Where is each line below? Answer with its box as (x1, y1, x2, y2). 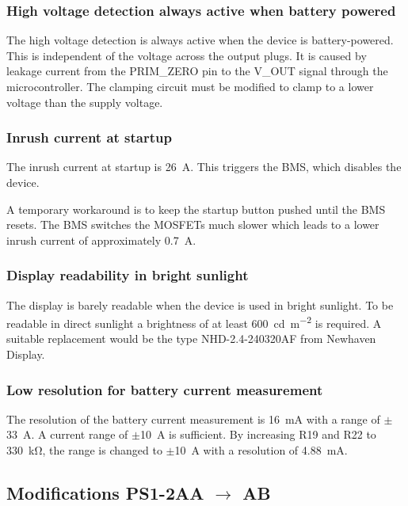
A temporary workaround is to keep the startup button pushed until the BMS (6, 200, 386, 217)
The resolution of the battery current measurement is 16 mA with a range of (6, 410, 380, 427)
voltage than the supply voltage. (6, 93, 163, 110)
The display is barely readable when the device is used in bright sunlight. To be (6, 296, 394, 313)
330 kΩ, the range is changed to (6, 442, 162, 458)
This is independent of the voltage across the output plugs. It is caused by (6, 47, 367, 63)
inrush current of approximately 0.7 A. (6, 231, 196, 248)
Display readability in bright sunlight (6, 265, 249, 285)
